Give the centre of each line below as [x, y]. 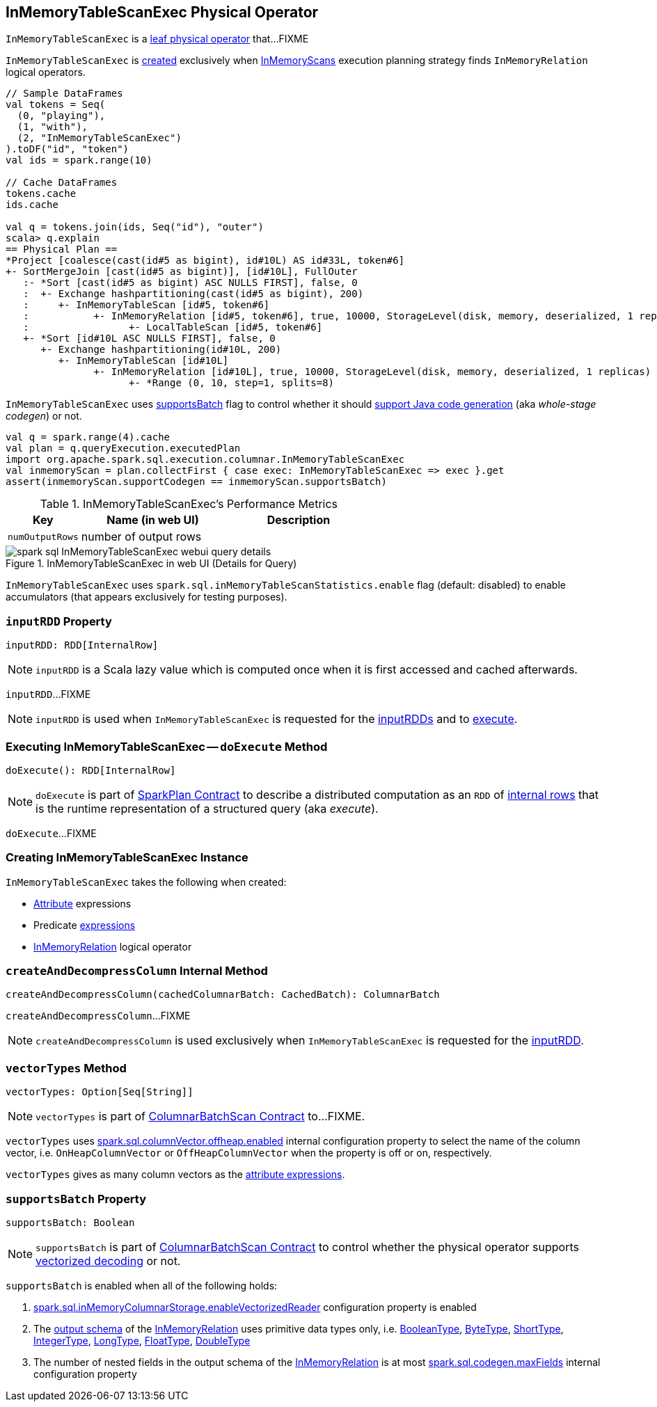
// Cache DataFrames [62, 183]
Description [299, 520]
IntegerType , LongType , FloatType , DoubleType [142, 1340]
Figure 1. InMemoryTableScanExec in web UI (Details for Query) [151, 564]
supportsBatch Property [76, 1199]
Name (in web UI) [153, 520]
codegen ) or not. [44, 416]
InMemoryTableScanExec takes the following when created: [146, 882]
